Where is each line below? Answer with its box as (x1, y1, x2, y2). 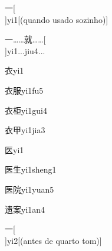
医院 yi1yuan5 (5, 183, 54, 195)
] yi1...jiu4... (5, 44, 45, 57)
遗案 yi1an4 (5, 203, 45, 215)
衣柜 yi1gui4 (5, 104, 47, 116)
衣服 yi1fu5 (5, 84, 44, 96)
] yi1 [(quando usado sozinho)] (5, 13, 108, 25)
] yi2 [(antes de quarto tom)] (5, 234, 102, 246)
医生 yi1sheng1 (5, 163, 57, 176)
